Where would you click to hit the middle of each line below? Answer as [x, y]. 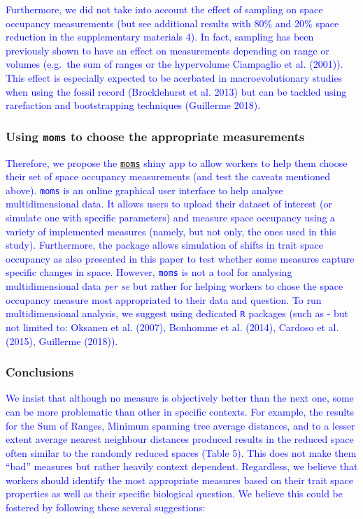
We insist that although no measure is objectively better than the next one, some [180, 398]
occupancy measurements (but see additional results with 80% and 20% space [172, 23]
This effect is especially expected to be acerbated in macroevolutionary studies [174, 77]
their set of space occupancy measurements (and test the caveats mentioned [168, 176]
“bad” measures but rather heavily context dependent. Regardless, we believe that [182, 466]
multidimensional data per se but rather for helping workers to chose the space [175, 286]
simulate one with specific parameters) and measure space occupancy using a [171, 218]
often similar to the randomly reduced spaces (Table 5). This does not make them [181, 452]
